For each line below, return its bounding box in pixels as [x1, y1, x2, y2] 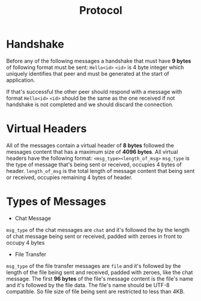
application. [6, 76, 35, 84]
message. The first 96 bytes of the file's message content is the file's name [6, 275, 194, 282]
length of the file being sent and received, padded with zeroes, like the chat [6, 269, 193, 276]
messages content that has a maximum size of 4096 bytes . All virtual [6, 148, 178, 155]
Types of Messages [6, 195, 106, 208]
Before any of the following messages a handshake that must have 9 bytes [6, 57, 191, 64]
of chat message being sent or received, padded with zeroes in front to [6, 233, 182, 240]
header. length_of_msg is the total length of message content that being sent [6, 167, 195, 174]
